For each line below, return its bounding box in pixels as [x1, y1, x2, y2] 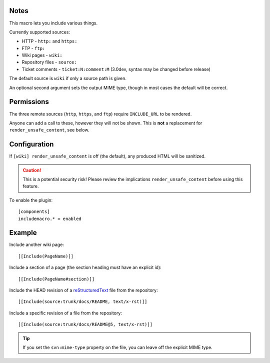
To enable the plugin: [9, 197, 53, 203]
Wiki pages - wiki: [21, 52, 62, 58]
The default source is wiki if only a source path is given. [9, 75, 127, 81]
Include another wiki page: [9, 241, 64, 247]
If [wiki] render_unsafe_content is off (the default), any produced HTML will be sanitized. [9, 153, 206, 159]
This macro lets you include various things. [9, 20, 98, 26]
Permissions [9, 97, 49, 106]
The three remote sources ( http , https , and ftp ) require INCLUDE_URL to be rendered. [9, 110, 192, 117]
